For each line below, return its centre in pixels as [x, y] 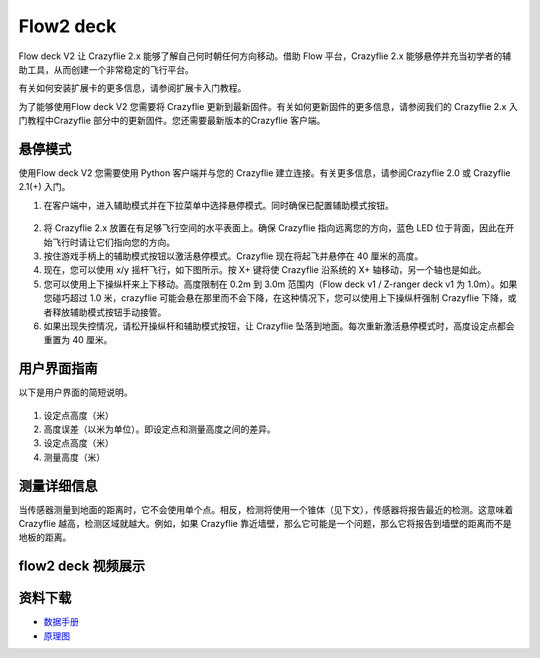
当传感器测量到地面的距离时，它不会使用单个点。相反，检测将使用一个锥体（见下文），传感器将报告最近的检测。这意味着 [266, 509]
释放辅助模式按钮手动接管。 [109, 312]
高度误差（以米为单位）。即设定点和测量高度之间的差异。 [159, 429]
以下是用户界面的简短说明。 [75, 392]
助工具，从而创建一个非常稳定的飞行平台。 [106, 69]
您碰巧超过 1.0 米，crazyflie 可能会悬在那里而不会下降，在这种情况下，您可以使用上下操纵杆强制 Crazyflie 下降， [276, 298]
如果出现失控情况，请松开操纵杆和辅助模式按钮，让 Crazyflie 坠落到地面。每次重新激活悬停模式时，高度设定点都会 [279, 326]
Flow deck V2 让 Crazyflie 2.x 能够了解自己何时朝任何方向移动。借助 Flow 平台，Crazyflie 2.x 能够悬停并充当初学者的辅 [265, 56]
